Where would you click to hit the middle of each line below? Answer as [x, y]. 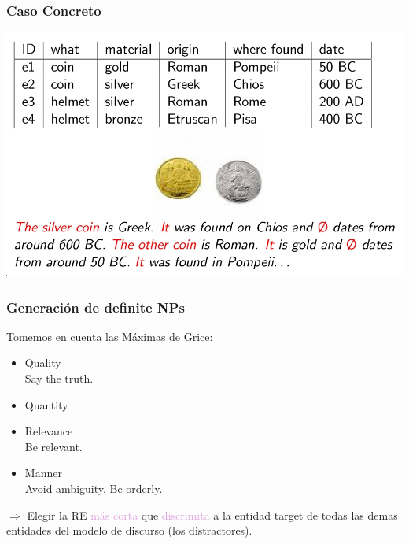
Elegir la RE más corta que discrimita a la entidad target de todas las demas [212, 514]
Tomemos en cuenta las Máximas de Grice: [110, 336]
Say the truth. [59, 377]
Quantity [46, 404]
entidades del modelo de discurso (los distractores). [129, 530]
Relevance [49, 431]
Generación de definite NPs [96, 307]
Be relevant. [53, 446]
